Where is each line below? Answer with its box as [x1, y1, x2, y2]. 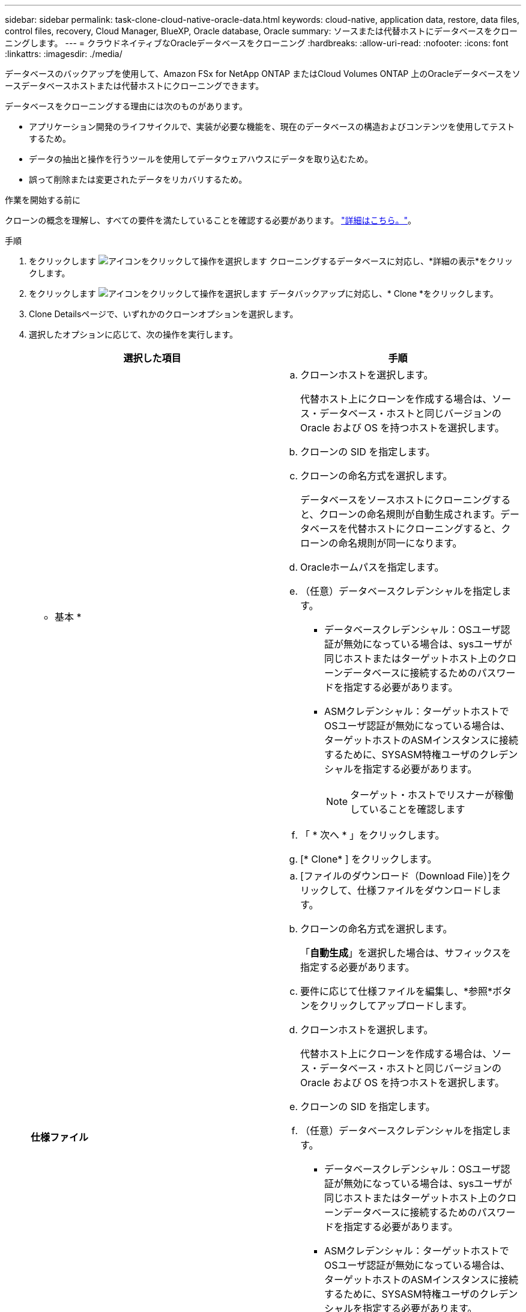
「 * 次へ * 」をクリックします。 [300, 829, 445, 841]
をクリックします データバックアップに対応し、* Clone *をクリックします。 [29, 288, 498, 299]
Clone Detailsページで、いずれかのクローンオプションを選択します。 [29, 309, 298, 319]
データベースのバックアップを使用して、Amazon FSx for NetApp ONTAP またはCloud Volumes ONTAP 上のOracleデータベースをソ [5, 68, 521, 79]
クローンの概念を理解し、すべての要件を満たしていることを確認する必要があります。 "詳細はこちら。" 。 [5, 215, 416, 225]
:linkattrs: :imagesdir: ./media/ [5, 49, 122, 59]
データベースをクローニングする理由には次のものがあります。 [5, 101, 247, 111]
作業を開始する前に [5, 195, 80, 205]
